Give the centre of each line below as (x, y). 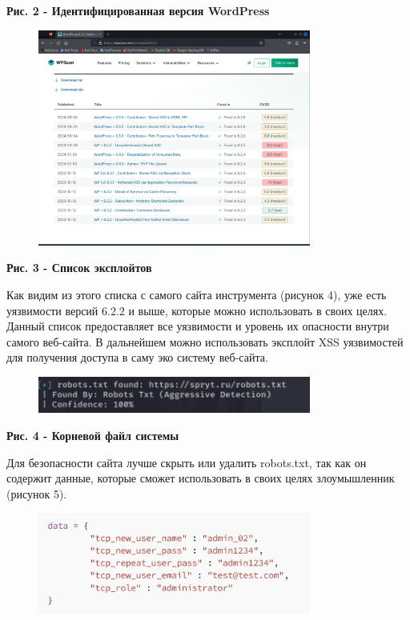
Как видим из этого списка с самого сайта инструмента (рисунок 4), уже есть (197, 295)
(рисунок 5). (37, 493)
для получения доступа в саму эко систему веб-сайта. (137, 357)
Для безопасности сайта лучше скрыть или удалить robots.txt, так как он (187, 462)
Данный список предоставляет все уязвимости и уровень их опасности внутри (198, 326)
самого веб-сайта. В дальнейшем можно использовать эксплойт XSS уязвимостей (205, 341)
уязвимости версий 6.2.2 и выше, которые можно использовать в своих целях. (197, 310)
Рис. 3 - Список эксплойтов (79, 268)
